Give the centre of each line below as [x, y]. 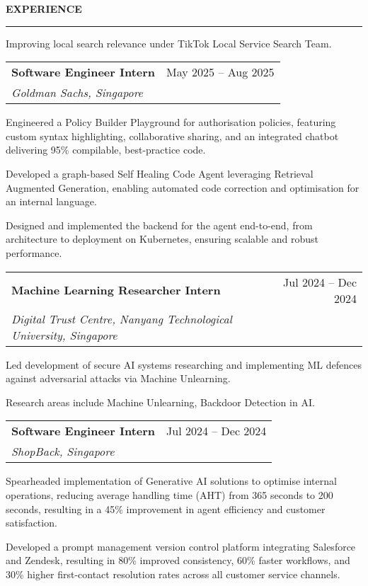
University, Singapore [64, 335]
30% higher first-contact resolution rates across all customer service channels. [173, 574]
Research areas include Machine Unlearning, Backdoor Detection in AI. [160, 402]
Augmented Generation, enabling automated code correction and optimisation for [183, 187]
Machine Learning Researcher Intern [116, 290]
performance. [34, 252]
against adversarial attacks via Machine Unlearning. [118, 378]
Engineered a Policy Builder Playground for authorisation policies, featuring [171, 122]
